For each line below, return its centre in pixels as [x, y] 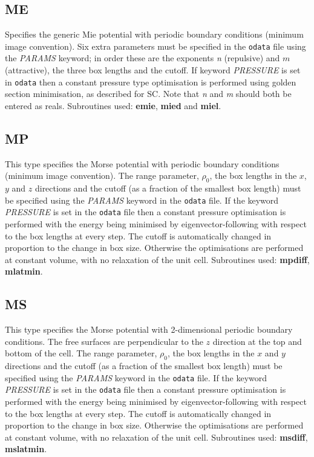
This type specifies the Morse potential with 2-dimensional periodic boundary [149, 329]
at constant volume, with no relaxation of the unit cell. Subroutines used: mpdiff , [157, 259]
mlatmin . [24, 271]
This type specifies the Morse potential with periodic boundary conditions [142, 163]
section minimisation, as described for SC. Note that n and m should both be [148, 94]
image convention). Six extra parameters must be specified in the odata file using [155, 46]
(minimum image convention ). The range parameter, [102, 175]
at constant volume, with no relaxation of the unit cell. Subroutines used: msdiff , [156, 437]
